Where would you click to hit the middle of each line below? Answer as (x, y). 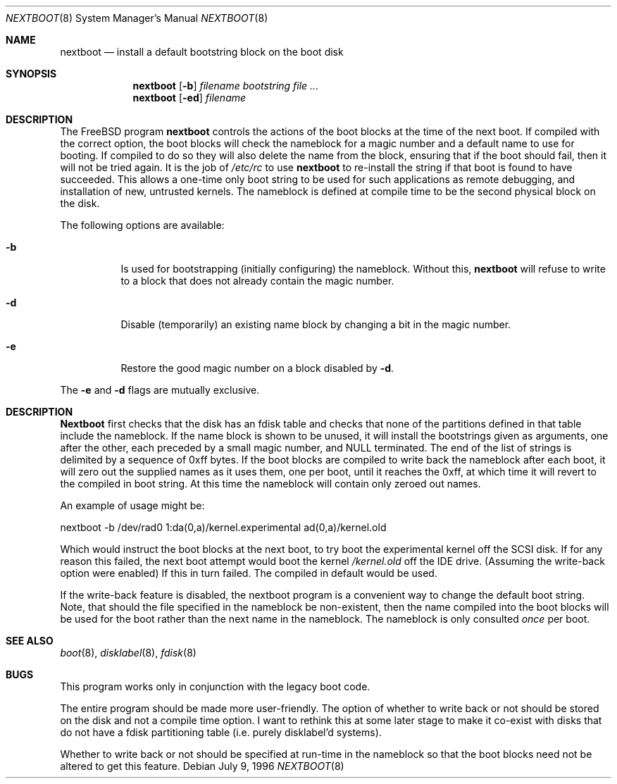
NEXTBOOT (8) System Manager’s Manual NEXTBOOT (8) (137, 18)
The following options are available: (142, 225)
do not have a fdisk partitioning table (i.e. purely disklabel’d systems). (221, 732)
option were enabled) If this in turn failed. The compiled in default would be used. (249, 573)
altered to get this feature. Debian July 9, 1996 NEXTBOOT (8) (202, 766)
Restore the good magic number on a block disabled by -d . (257, 368)
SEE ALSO (30, 641)
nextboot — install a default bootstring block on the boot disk (202, 52)
